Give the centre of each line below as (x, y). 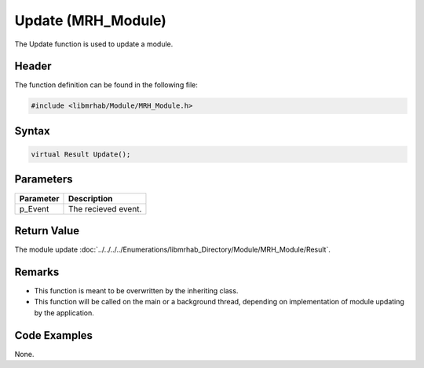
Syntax (32, 131)
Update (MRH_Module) (90, 20)
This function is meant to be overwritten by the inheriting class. (136, 290)
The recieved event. (105, 208)
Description (90, 198)
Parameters (44, 180)
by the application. (64, 313)
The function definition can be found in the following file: (106, 85)
